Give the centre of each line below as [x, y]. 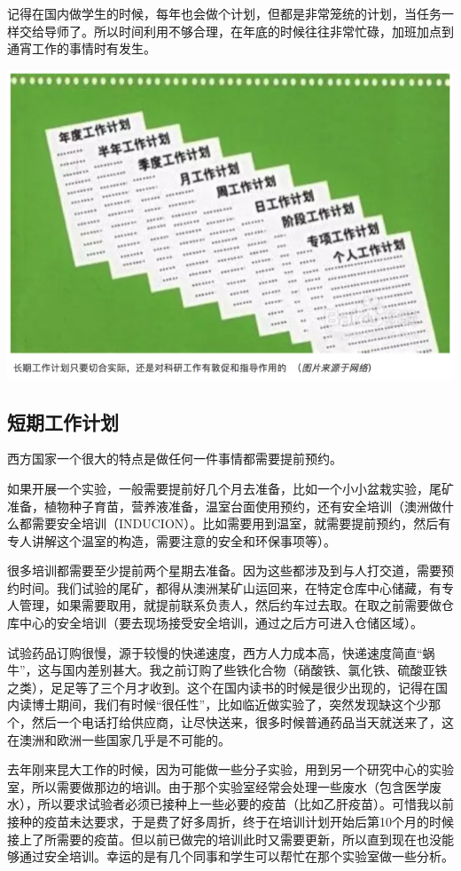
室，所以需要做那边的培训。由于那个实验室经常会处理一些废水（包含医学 [218, 786]
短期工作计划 [63, 421]
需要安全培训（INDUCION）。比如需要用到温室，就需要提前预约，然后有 [241, 523]
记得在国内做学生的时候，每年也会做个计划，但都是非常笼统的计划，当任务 [224, 13]
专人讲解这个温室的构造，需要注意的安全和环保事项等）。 [172, 540]
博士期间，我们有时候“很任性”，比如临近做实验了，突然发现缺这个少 [230, 705]
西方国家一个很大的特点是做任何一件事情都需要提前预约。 [175, 459]
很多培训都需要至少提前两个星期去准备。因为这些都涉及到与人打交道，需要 [224, 570]
